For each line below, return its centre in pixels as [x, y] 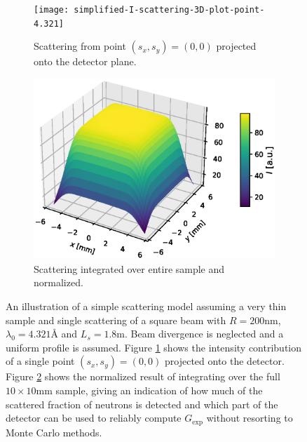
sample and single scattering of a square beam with [116, 320]
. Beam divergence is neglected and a [204, 334]
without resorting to [250, 418]
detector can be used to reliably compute [94, 418]
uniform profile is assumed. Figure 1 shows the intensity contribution [154, 347]
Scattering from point [80, 46]
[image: [52, 10]
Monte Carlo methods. [54, 432]
